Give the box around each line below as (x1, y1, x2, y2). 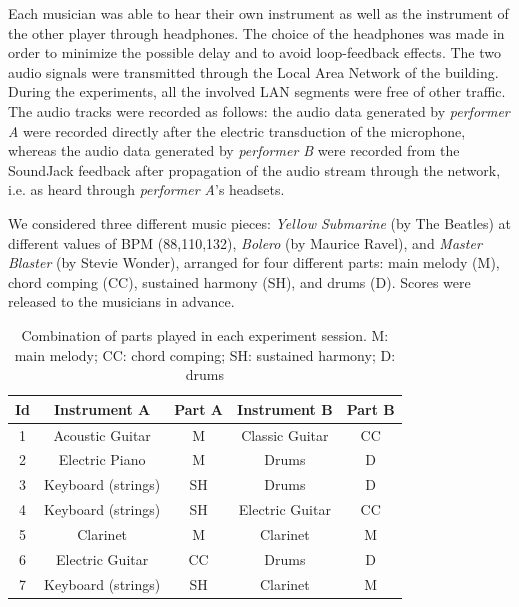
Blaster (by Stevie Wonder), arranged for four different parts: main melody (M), (8, 252, 500, 273)
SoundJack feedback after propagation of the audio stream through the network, (8, 159, 501, 180)
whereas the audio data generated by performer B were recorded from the (8, 140, 460, 161)
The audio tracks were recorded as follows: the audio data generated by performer (8, 100, 510, 121)
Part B (346, 398, 395, 419)
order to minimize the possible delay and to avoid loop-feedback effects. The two (8, 42, 501, 63)
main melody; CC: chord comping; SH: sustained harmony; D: (14, 344, 396, 365)
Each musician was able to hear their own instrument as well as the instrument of (8, 3, 509, 23)
